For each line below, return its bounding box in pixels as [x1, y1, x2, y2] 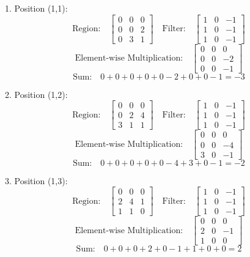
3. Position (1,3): [5, 174, 68, 187]
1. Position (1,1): [5, 2, 68, 14]
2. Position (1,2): [5, 88, 68, 100]
